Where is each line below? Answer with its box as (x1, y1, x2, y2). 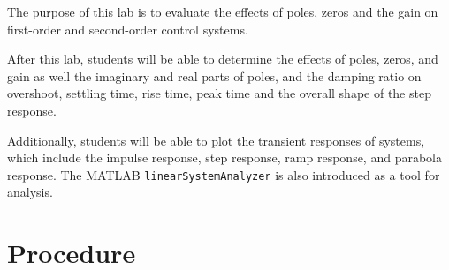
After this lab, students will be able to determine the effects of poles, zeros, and (7, 49, 438, 68)
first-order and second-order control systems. (7, 19, 248, 38)
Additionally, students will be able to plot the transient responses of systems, (7, 131, 425, 149)
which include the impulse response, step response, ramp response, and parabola (7, 148, 442, 167)
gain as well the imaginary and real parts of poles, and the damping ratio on (7, 66, 422, 85)
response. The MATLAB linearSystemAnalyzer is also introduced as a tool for (7, 165, 440, 184)
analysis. (7, 183, 53, 201)
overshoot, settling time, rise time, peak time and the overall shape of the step (7, 84, 431, 102)
